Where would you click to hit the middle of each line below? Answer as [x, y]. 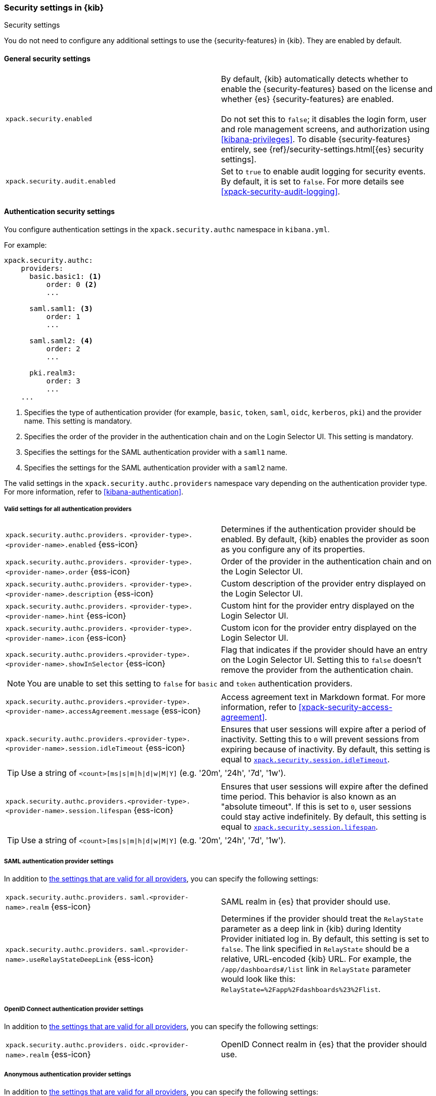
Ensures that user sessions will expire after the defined [325, 786]
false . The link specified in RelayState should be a [315, 949]
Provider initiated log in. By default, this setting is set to [325, 939]
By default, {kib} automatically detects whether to [315, 79]
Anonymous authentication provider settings [68, 1074]
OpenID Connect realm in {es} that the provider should [324, 1044]
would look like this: [258, 979]
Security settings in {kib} [54, 8]
